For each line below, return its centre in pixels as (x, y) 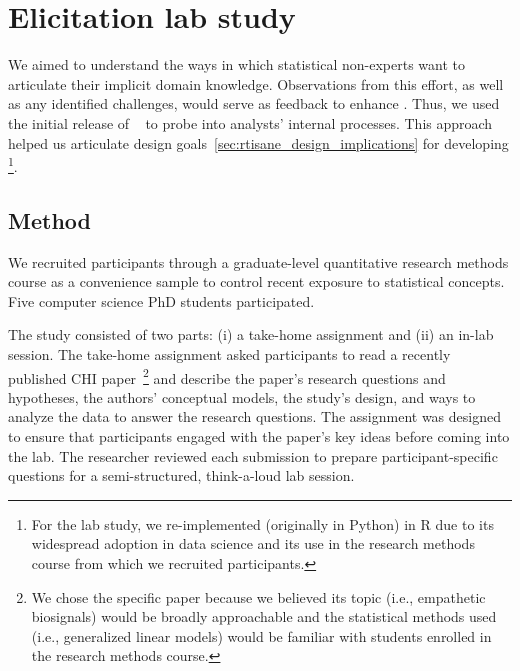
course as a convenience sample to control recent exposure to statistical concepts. (256, 281)
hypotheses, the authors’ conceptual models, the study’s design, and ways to (242, 396)
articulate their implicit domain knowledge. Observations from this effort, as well (256, 83)
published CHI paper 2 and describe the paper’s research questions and (227, 376)
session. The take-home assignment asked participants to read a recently (229, 353)
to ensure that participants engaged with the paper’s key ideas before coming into (259, 435)
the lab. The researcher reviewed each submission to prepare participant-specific (253, 455)
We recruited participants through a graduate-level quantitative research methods (258, 261)
